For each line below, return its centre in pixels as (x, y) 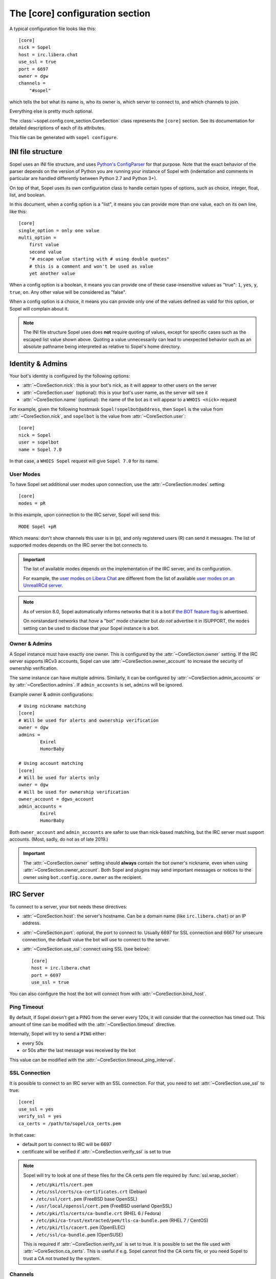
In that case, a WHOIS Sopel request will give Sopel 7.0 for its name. (84, 461)
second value (45, 252)
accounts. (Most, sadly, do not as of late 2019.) (59, 840)
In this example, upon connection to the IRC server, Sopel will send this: (85, 515)
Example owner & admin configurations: (52, 694)
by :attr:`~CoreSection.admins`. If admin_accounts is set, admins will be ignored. (96, 685)
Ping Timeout (26, 1007)
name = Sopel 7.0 (40, 449)
